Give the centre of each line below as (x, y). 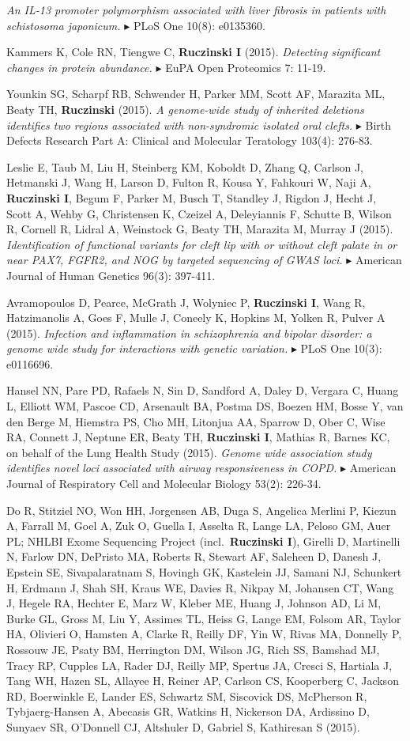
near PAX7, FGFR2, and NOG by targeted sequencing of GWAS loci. (175, 260)
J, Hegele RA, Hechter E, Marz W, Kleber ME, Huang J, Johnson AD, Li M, (194, 603)
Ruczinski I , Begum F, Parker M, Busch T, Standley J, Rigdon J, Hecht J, (192, 197)
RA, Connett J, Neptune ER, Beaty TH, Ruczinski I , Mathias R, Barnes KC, (198, 437)
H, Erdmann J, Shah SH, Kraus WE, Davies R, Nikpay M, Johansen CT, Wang (200, 587)
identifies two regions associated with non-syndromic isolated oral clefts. (180, 125)
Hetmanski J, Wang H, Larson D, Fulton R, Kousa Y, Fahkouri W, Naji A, (189, 182)
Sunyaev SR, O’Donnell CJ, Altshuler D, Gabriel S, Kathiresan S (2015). (183, 726)
